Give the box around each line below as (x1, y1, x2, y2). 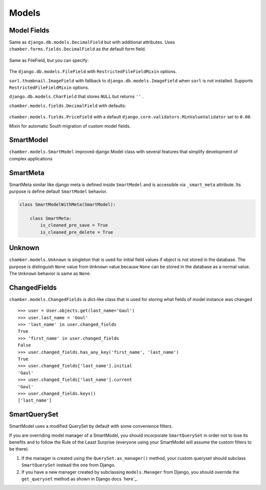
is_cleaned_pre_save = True (40, 223, 108, 228)
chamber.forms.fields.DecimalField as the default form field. (9, 46, 146, 52)
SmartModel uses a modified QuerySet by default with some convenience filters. (9, 423, 173, 429)
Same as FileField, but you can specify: (9, 57, 89, 63)
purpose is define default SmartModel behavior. (9, 188, 108, 194)
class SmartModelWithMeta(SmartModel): (19, 202, 116, 207)
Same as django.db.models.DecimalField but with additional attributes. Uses (9, 39, 175, 45)
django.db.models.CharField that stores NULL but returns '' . (9, 94, 144, 100)
